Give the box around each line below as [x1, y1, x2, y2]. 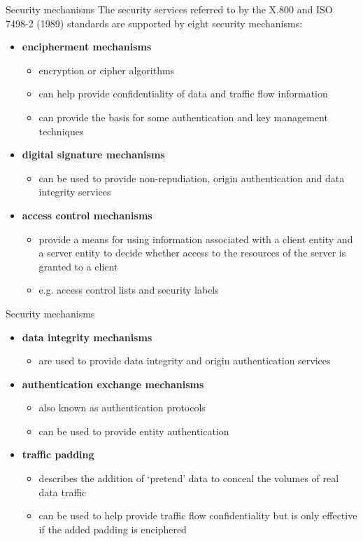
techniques [38, 123, 84, 138]
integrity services [38, 184, 111, 199]
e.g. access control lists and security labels [38, 282, 219, 297]
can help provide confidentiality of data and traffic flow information [38, 86, 328, 101]
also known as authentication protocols [38, 400, 206, 415]
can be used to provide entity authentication [38, 423, 229, 438]
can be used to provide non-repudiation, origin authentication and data [38, 170, 345, 185]
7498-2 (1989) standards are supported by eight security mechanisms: [6, 15, 303, 30]
